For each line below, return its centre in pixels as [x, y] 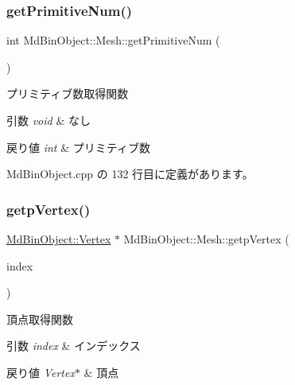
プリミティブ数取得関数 [68, 93]
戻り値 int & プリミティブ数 [78, 147]
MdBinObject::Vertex [59, 239]
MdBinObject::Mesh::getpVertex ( [206, 239]
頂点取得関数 [40, 319]
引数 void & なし [49, 120]
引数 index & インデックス [74, 346]
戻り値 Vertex [41, 372]
